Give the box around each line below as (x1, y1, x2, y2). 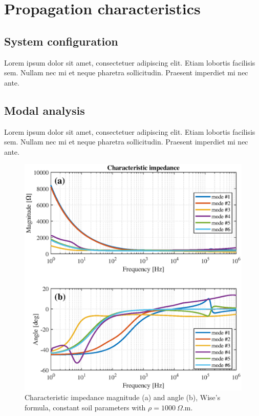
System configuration (4, 33, 118, 49)
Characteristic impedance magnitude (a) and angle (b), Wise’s (25, 392, 221, 403)
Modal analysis (4, 102, 85, 118)
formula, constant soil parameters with (25, 402, 146, 412)
